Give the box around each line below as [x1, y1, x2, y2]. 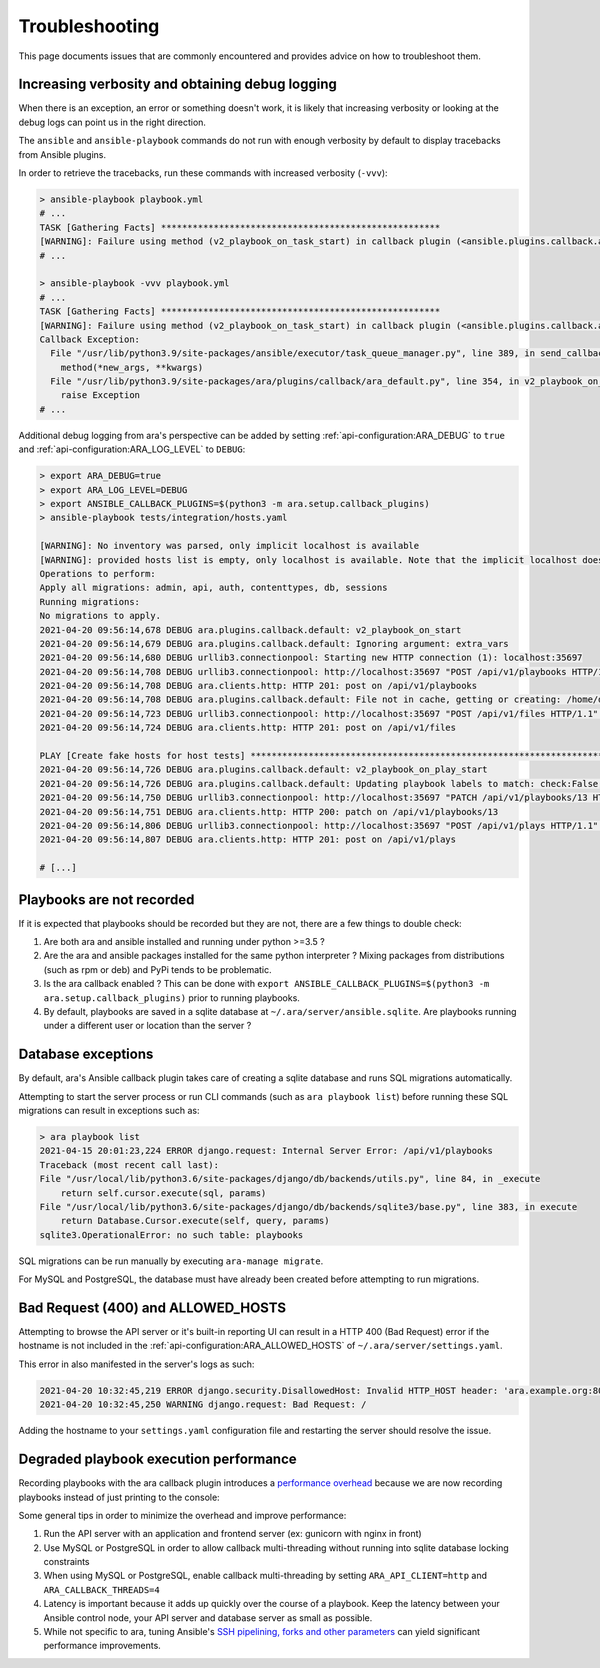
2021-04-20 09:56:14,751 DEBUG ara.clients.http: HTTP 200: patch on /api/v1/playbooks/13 [39, 806, 499, 817]
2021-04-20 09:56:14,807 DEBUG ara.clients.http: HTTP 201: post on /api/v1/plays [39, 834, 457, 845]
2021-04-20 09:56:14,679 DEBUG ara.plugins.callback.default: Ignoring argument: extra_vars [39, 638, 509, 649]
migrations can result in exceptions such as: [18, 1105, 200, 1117]
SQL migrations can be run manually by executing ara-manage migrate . [18, 1255, 324, 1267]
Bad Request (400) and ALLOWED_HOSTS [18, 1299, 287, 1316]
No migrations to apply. [39, 610, 162, 622]
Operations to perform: [39, 568, 157, 579]
